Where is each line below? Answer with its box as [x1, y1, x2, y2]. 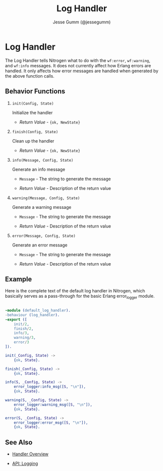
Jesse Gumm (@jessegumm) [53, 19, 111, 25]
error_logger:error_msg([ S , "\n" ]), [14, 420, 89, 425]
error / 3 [14, 340, 29, 345]
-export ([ [5, 317, 27, 322]
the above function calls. [5, 73, 54, 79]
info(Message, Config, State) [12, 158, 74, 163]
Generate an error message [12, 242, 68, 248]
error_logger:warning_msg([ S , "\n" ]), [14, 402, 92, 407]
